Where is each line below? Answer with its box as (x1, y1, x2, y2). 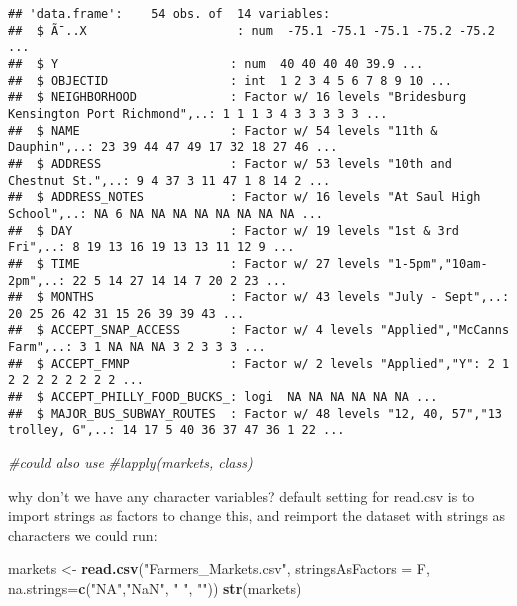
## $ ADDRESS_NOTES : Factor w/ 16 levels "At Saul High (8, 190, 481, 205)
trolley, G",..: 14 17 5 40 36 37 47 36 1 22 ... (8, 423, 345, 438)
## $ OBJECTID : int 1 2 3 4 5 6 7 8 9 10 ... (8, 73, 452, 88)
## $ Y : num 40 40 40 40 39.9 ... (8, 56, 424, 71)
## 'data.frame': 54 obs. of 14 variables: (8, 7, 331, 21)
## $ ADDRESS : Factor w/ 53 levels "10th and (8, 156, 452, 171)
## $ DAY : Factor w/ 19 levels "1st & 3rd (8, 223, 460, 238)
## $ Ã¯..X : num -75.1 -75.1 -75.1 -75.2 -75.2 (8, 23, 495, 38)
